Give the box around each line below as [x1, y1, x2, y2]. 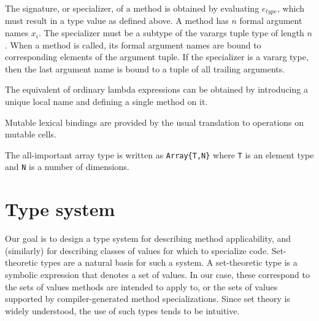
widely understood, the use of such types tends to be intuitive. [5, 304, 240, 317]
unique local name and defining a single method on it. [5, 95, 208, 108]
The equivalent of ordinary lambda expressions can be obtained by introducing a [5, 83, 308, 96]
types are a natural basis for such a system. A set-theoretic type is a [40, 256, 298, 269]
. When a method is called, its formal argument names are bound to [5, 38, 261, 51]
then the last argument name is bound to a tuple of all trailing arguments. [5, 62, 285, 75]
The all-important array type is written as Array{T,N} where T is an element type [5, 148, 314, 161]
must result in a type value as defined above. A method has [5, 14, 229, 27]
